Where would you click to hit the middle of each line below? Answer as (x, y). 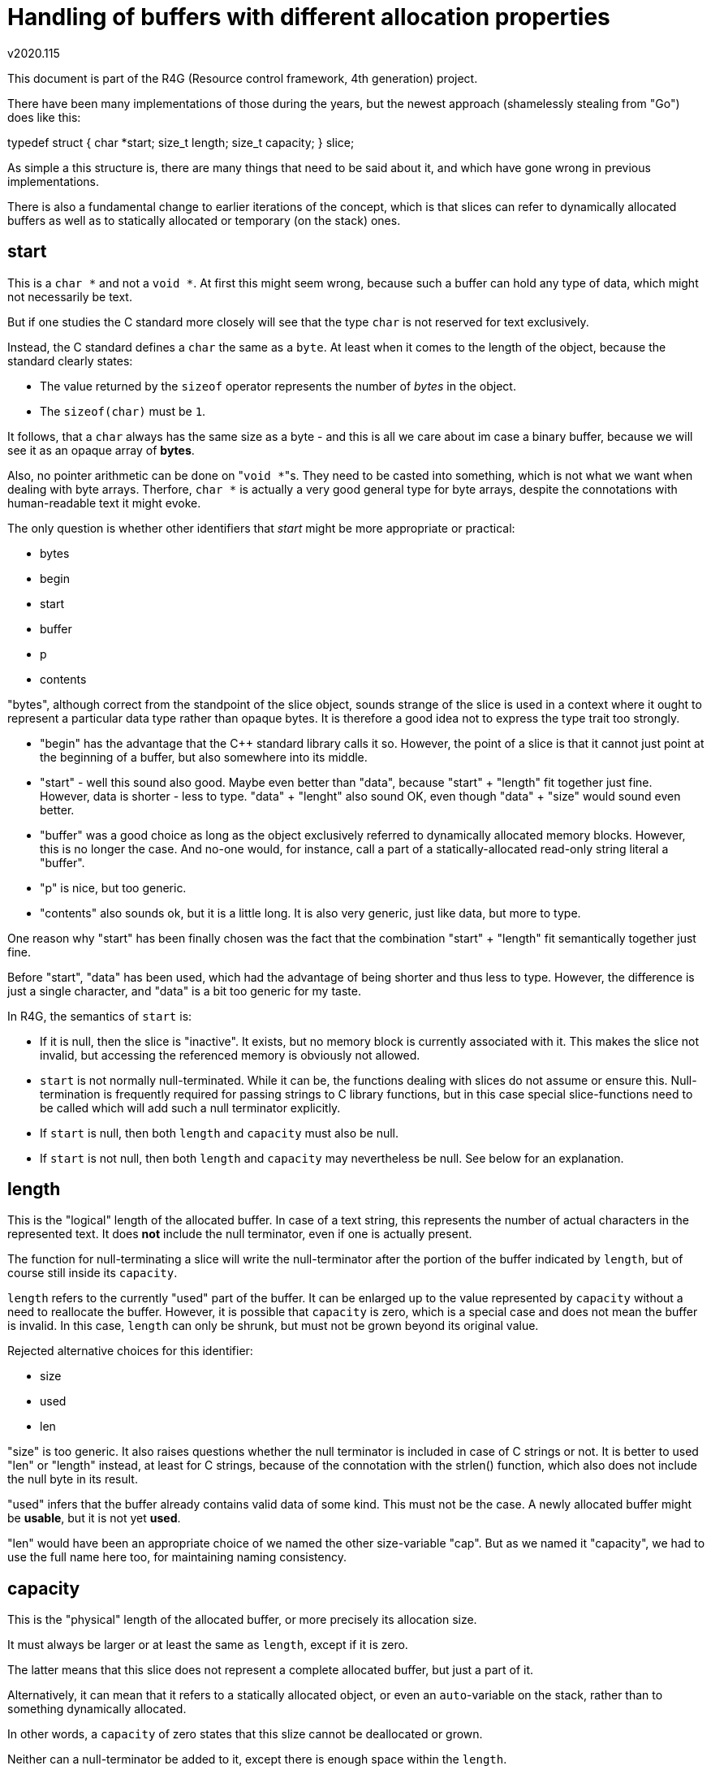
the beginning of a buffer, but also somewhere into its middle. (204, 757)
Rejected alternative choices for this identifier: (130, 1351)
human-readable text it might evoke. (104, 503)
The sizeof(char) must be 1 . (123, 411)
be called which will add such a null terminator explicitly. (190, 1107)
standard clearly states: (70, 360)
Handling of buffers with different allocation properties (309, 17)
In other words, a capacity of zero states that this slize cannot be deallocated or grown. (245, 1734)
